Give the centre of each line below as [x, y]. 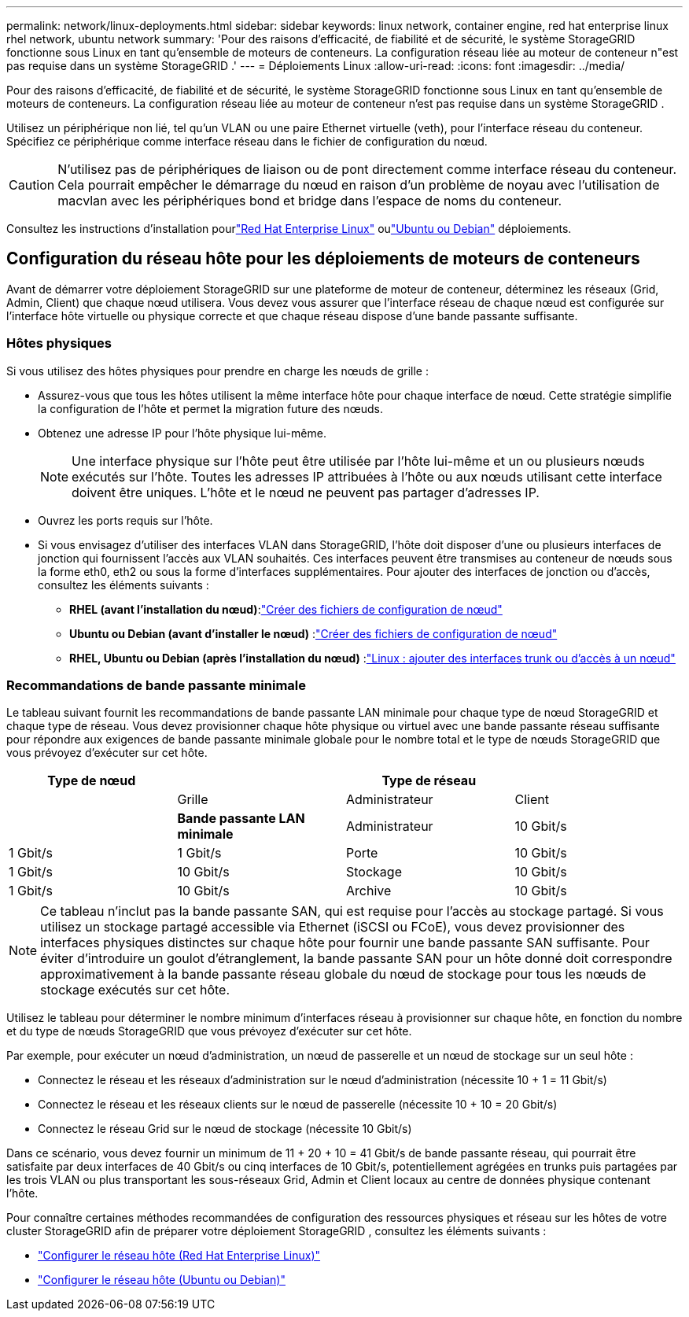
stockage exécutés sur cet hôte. [135, 990]
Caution [32, 185]
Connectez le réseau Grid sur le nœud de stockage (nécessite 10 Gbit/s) [225, 1129]
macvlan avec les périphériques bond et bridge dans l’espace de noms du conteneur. [310, 201]
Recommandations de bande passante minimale [157, 685]
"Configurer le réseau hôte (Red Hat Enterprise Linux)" [179, 1256]
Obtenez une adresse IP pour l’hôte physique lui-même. [182, 433]
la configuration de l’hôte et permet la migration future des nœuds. [210, 408]
